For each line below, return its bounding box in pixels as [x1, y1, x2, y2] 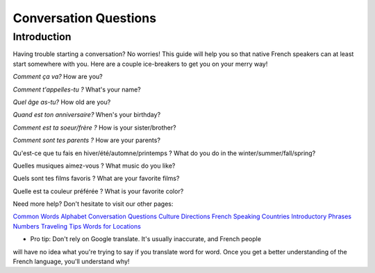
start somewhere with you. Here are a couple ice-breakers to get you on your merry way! [12, 60, 268, 68]
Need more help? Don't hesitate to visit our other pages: [12, 200, 174, 208]
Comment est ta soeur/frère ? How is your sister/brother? [12, 123, 176, 132]
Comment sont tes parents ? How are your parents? [12, 136, 161, 145]
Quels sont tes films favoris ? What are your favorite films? [12, 174, 180, 183]
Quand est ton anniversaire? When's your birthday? [12, 111, 161, 119]
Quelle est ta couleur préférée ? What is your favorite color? [12, 187, 184, 195]
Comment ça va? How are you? [12, 73, 103, 81]
